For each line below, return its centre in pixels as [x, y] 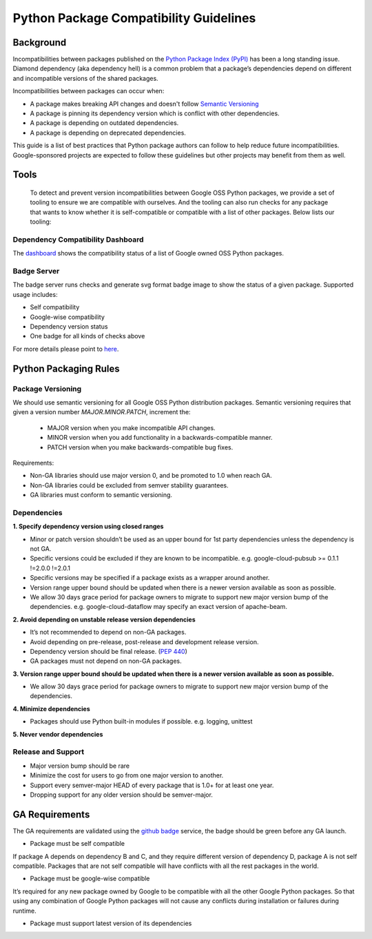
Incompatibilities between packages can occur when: [89, 91]
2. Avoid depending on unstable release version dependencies [104, 619]
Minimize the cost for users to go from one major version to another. [127, 775]
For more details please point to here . [66, 349]
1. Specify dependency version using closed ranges [88, 526]
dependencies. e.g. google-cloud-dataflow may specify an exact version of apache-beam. [158, 607]
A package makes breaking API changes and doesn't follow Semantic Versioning [144, 104]
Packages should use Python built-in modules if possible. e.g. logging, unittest [141, 722]
